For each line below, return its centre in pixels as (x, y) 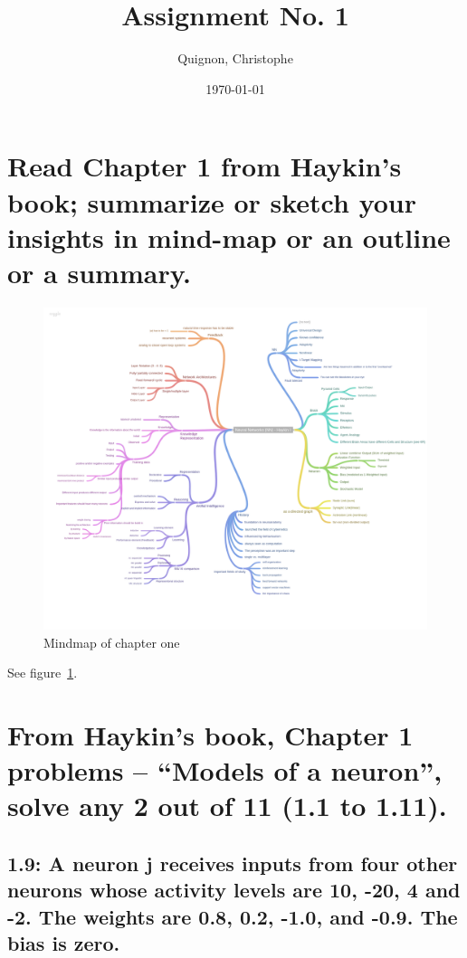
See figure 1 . (43, 673)
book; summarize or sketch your (212, 201)
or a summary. (99, 272)
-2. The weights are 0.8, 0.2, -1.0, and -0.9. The (233, 916)
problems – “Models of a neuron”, (225, 770)
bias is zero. (64, 943)
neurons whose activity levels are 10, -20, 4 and (234, 890)
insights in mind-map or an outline (229, 237)
